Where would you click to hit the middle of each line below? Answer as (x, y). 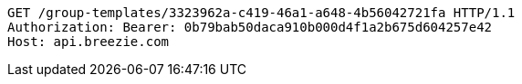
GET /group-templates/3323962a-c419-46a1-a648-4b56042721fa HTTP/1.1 (261, 13)
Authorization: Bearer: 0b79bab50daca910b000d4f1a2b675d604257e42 (250, 27)
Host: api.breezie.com (89, 42)
